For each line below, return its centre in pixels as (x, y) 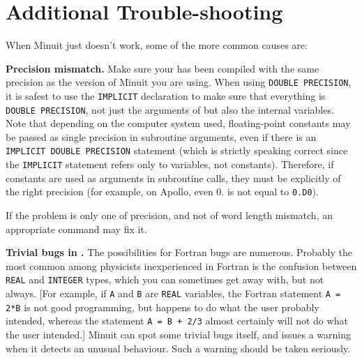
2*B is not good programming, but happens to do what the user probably (163, 307)
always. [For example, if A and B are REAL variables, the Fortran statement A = (173, 293)
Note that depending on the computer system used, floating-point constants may (178, 123)
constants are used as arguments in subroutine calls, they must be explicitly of (173, 178)
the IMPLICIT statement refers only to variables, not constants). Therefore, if (170, 164)
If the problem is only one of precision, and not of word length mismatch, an (169, 215)
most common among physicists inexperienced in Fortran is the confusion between (181, 265)
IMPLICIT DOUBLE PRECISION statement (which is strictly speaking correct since (177, 150)
